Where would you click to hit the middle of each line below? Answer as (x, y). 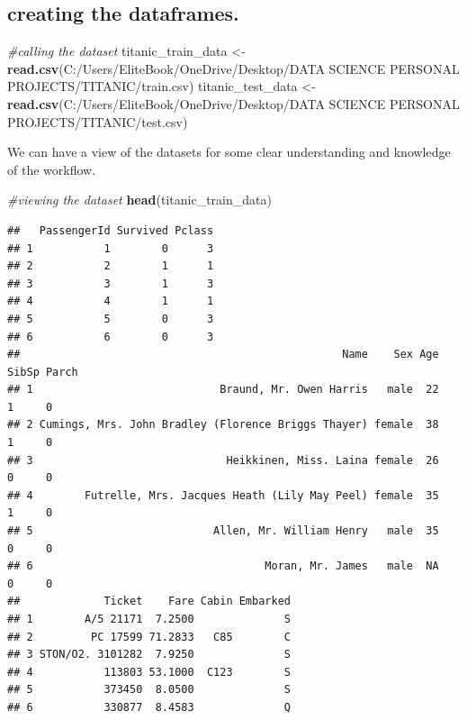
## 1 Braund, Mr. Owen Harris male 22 (223, 390)
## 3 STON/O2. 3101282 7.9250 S (149, 655)
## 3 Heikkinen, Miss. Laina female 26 (223, 460)
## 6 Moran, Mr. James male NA (223, 566)
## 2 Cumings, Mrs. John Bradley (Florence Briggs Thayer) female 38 (223, 425)
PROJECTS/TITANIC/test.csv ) (98, 121)
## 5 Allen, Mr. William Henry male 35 (223, 531)
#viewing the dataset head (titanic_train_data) (139, 200)
